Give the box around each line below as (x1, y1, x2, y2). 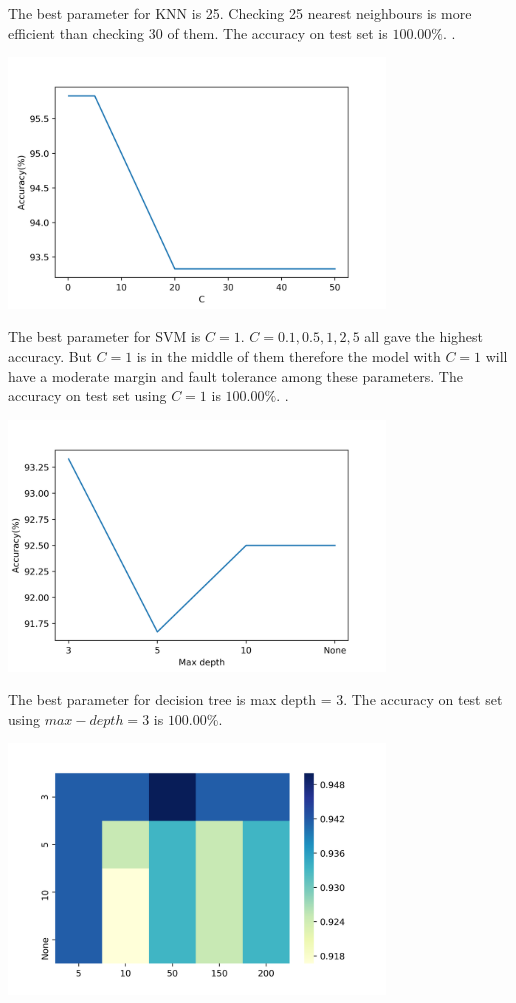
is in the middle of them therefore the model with (136, 346, 441, 367)
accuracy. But (8, 346, 92, 367)
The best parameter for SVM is (8, 326, 201, 347)
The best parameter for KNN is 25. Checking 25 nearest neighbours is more (8, 3, 472, 23)
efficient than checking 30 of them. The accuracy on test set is (8, 22, 388, 43)
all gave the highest (364, 326, 484, 347)
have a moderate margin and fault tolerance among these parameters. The (8, 365, 463, 386)
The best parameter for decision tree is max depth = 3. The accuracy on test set (8, 689, 503, 710)
